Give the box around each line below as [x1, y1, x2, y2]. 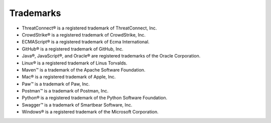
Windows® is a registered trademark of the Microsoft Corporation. [22, 109, 159, 115]
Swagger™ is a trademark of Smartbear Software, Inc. [22, 101, 132, 107]
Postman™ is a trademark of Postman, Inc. [22, 88, 109, 94]
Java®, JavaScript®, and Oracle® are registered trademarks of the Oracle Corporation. [22, 53, 201, 59]
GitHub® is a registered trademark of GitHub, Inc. [22, 45, 124, 52]
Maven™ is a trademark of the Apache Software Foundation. [22, 66, 146, 72]
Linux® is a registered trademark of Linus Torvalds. [22, 60, 127, 66]
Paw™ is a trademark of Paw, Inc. [22, 80, 90, 87]
